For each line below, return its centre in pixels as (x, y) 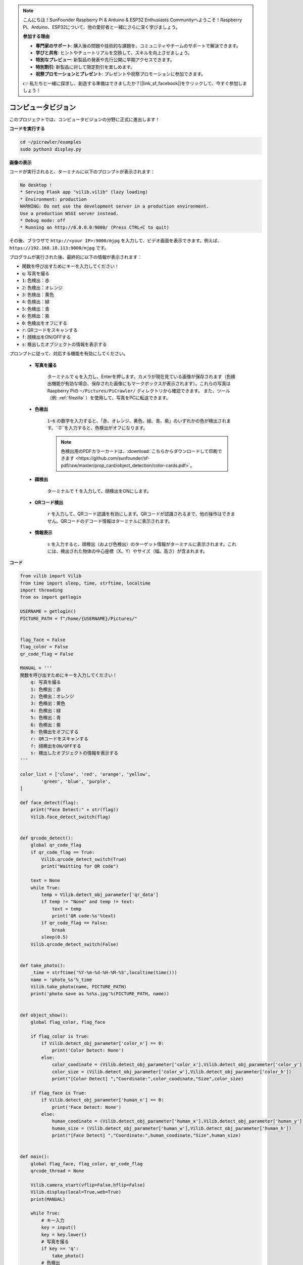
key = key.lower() (64, 1234)
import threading (41, 590)
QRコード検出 (49, 502)
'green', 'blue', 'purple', (76, 781)
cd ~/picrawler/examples (51, 142)
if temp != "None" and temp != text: (88, 902)
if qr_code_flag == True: (63, 852)
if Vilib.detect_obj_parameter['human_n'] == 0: (103, 1100)
